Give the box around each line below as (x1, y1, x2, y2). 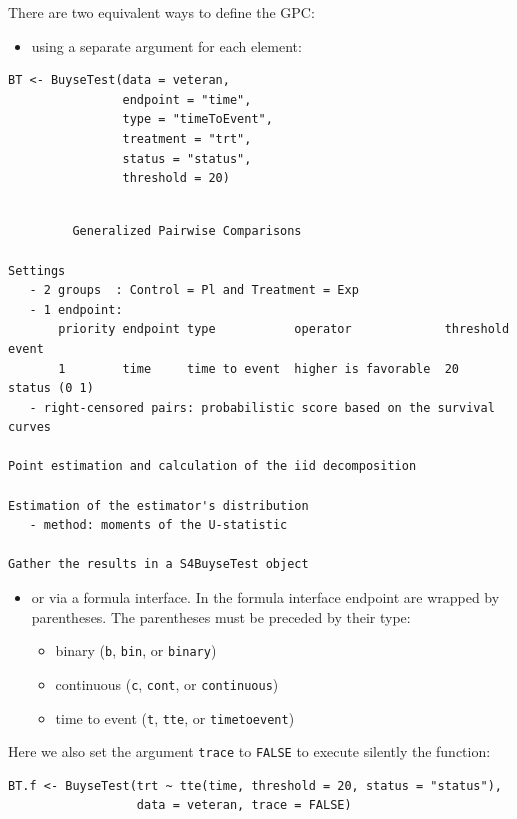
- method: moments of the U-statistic (29, 518, 288, 533)
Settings (8, 263, 66, 278)
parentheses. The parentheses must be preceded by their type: (31, 606, 411, 627)
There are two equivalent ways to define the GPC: (8, 2, 315, 22)
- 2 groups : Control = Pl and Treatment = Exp (29, 283, 359, 298)
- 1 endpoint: (29, 302, 123, 317)
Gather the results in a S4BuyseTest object (8, 557, 309, 572)
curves (8, 420, 51, 435)
